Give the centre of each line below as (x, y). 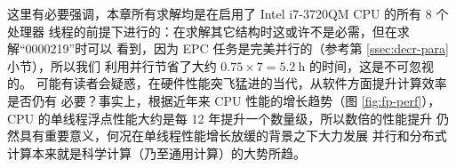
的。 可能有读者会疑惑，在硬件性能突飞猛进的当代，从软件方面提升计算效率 (227, 83)
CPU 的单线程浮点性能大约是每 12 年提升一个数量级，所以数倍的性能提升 (220, 118)
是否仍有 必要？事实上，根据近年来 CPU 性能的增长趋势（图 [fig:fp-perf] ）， (224, 100)
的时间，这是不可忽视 (371, 65)
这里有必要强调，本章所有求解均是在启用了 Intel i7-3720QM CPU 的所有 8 (220, 13)
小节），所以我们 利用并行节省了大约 (112, 65)
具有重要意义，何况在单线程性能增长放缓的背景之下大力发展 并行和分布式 (233, 136)
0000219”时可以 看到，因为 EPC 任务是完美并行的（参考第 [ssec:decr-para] (237, 48)
